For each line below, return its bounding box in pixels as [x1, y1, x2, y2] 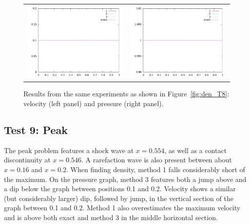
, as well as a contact [164, 145, 227, 155]
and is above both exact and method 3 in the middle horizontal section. [4, 212, 218, 222]
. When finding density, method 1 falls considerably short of [66, 164, 245, 174]
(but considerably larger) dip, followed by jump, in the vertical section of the [4, 193, 233, 203]
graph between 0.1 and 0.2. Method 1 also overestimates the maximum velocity [4, 202, 241, 213]
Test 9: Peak [4, 122, 68, 137]
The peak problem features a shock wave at [4, 145, 134, 155]
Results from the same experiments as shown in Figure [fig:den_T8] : [23, 89, 230, 99]
